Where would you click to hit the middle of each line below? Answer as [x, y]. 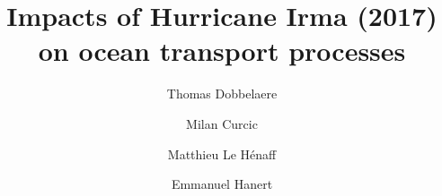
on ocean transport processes [222, 51]
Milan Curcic [222, 123]
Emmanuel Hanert [222, 184]
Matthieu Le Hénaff [222, 153]
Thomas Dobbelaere [222, 94]
